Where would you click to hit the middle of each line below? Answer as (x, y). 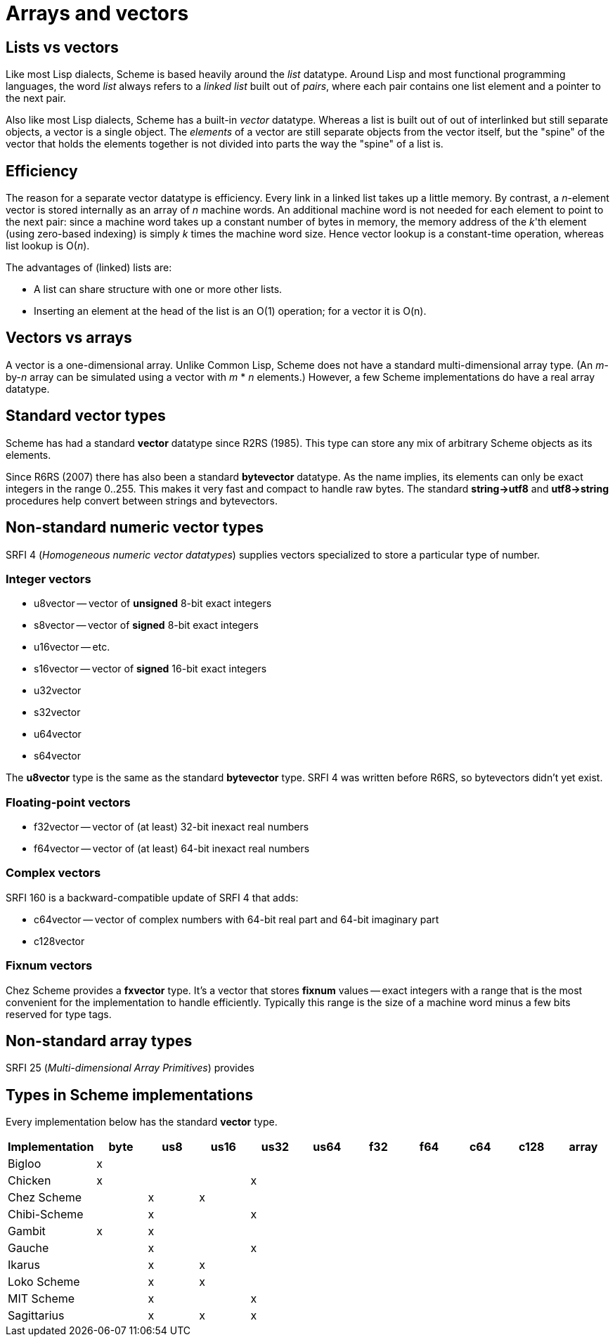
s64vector (57, 756)
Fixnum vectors (49, 966)
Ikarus (24, 1265)
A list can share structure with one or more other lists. (158, 289)
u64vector (58, 734)
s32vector (57, 712)
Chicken (30, 1181)
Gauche (28, 1248)
